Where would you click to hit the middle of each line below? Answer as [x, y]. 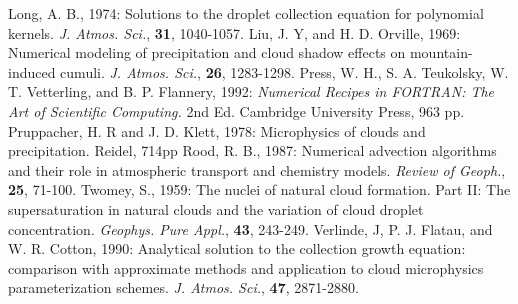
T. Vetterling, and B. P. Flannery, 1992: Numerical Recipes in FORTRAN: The [251, 91]
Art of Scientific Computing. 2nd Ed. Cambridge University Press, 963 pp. [236, 110]
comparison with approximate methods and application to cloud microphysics [246, 267]
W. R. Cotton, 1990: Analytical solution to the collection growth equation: [237, 248]
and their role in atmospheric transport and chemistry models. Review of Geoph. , [257, 169]
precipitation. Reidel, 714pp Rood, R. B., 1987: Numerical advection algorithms [252, 150]
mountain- [441, 52]
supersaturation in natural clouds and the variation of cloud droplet [216, 208]
